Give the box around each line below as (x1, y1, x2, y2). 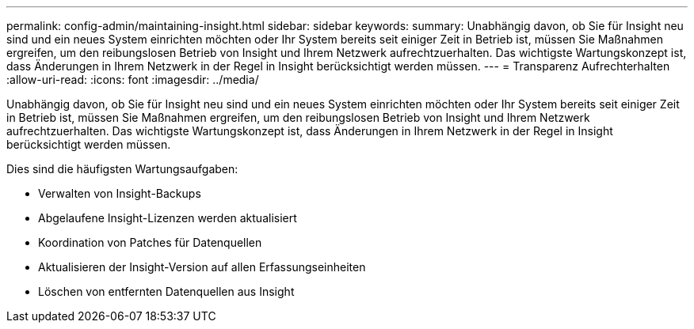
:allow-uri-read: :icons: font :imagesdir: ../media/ (6, 73, 259, 86)
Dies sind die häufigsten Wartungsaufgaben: (6, 162, 238, 176)
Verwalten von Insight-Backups (38, 187, 201, 200)
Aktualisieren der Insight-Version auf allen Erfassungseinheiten (38, 260, 366, 274)
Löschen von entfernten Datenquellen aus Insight (38, 285, 295, 298)
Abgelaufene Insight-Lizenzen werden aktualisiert (38, 211, 297, 225)
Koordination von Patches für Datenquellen (38, 236, 262, 249)
